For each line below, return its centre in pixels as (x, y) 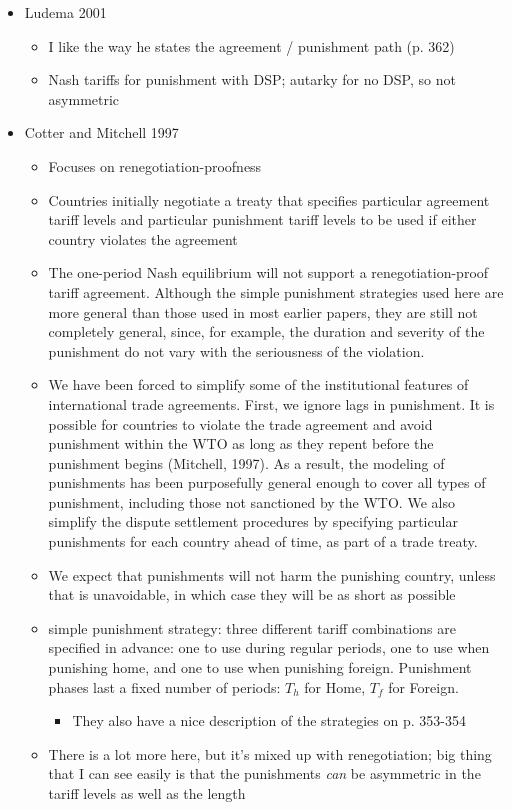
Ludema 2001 (65, 12)
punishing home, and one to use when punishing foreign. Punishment (260, 667)
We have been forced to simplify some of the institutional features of (258, 384)
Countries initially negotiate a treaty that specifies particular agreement (269, 199)
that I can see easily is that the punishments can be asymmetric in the (264, 773)
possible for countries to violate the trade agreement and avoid (240, 423)
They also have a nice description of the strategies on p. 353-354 (269, 720)
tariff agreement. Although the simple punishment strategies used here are (276, 291)
